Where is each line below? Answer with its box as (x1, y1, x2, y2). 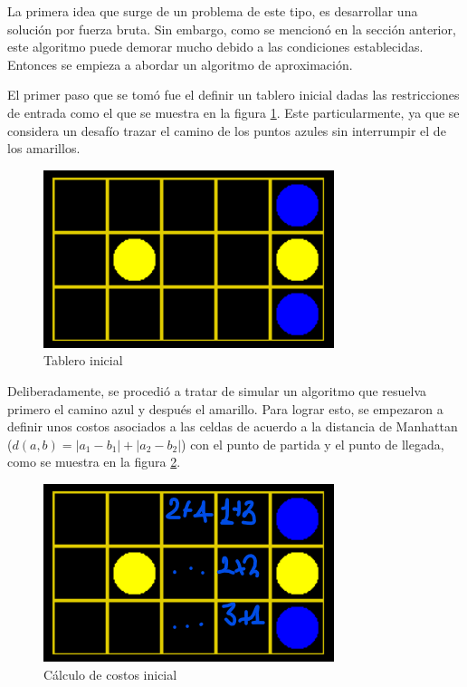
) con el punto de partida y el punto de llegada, (181, 434, 444, 453)
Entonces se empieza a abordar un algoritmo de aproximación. (7, 54, 353, 73)
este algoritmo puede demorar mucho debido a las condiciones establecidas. (7, 37, 424, 56)
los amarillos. (7, 139, 81, 158)
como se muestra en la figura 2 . (7, 452, 181, 471)
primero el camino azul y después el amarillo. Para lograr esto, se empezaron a (7, 399, 443, 418)
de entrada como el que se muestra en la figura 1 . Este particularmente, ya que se (7, 102, 460, 121)
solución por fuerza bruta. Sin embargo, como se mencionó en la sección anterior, (7, 19, 456, 38)
